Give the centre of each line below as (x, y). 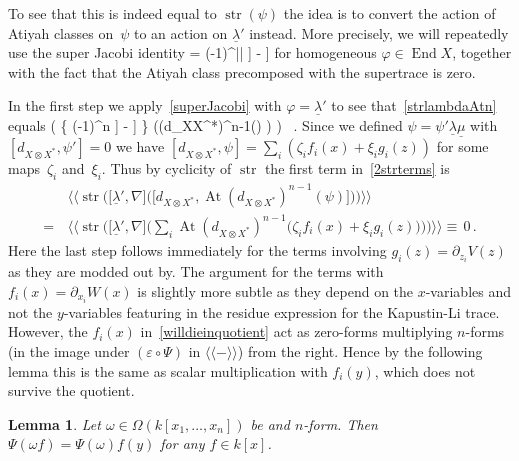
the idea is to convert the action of (389, 13)
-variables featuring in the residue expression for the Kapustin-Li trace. (281, 311)
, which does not (425, 370)
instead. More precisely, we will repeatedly (379, 32)
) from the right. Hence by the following (360, 351)
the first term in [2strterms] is (357, 168)
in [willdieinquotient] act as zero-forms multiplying (296, 331)
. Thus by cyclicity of (166, 168)
